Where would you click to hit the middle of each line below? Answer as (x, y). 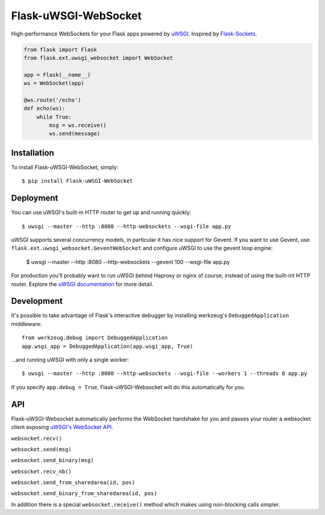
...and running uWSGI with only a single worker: (70, 360)
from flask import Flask (60, 49)
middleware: (26, 324)
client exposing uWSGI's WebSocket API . (62, 427)
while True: (54, 117)
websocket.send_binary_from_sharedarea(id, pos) (84, 494)
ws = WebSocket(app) (54, 83)
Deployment (35, 198)
